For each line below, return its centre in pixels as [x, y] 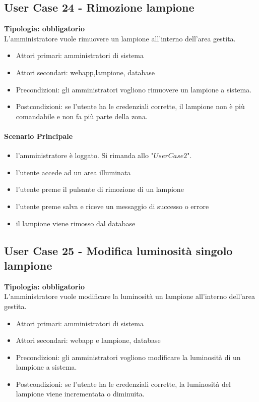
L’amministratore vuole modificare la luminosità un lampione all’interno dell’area [129, 296]
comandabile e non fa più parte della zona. [82, 116]
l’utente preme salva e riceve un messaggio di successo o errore [112, 206]
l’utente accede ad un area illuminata [73, 172]
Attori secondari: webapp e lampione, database [88, 340]
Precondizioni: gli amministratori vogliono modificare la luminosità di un [128, 357]
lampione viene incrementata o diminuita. [80, 394]
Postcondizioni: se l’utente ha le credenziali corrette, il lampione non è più [130, 106]
